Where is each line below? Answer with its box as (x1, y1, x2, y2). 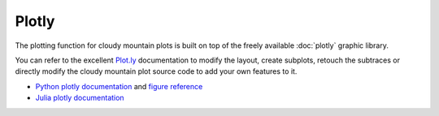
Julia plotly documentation (35, 93, 125, 103)
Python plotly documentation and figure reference (35, 81, 203, 91)
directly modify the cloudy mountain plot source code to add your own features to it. (15, 67, 298, 76)
